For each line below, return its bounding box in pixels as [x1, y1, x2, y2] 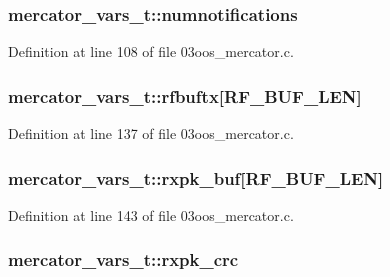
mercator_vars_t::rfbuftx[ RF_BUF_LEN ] [8, 83, 362, 108]
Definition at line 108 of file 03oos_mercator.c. [8, 41, 294, 62]
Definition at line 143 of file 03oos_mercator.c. [8, 204, 294, 225]
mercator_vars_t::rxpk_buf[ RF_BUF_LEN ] [8, 165, 384, 190]
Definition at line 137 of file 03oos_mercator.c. [8, 123, 294, 144]
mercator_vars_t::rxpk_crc [8, 247, 239, 272]
